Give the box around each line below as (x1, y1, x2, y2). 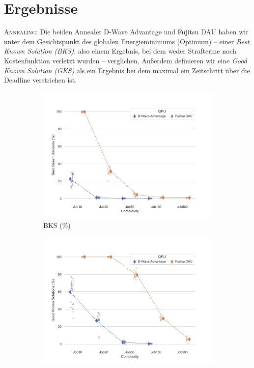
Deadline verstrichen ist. (4, 75, 77, 85)
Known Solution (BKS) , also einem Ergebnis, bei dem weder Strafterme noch (4, 46, 236, 56)
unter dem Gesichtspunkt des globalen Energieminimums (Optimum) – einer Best (4, 36, 250, 46)
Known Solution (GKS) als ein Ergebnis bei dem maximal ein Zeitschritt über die (4, 65, 250, 75)
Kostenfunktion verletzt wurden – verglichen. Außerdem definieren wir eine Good (4, 55, 247, 65)
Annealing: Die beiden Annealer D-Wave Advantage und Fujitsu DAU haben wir (4, 27, 249, 37)
